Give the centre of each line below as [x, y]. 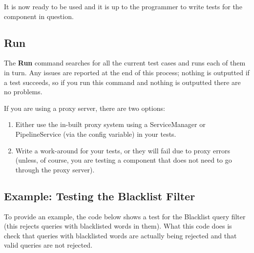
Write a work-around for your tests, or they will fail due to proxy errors [123, 150]
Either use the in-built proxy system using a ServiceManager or [110, 124]
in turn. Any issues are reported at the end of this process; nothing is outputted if [127, 72]
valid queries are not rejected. [48, 245]
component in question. [39, 16]
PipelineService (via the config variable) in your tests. [96, 134]
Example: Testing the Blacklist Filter [100, 196]
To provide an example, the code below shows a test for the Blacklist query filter [125, 216]
